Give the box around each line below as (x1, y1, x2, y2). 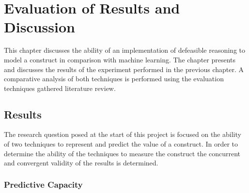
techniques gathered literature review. (4, 83, 116, 93)
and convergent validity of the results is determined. (4, 158, 158, 168)
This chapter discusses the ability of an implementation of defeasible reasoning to (4, 45, 245, 55)
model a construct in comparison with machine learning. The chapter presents (4, 54, 236, 64)
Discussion (4, 17, 75, 37)
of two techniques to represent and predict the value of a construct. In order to (4, 139, 238, 149)
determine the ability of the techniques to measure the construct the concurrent (4, 148, 241, 158)
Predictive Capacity (4, 178, 83, 190)
